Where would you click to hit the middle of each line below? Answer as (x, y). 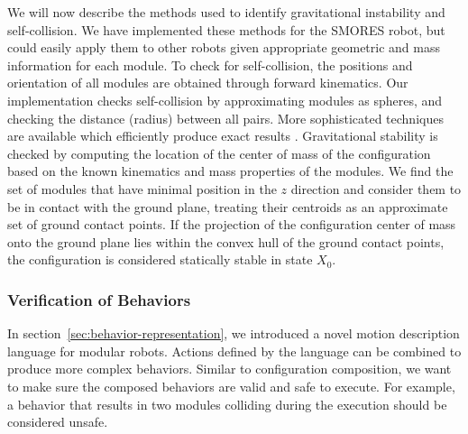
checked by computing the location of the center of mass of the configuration (219, 153)
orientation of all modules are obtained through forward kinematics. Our (208, 83)
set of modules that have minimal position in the (142, 188)
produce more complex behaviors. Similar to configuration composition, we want (229, 369)
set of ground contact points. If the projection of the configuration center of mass (232, 224)
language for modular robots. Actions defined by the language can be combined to (234, 351)
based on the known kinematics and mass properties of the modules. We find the (230, 171)
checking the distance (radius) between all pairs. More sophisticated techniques (225, 118)
